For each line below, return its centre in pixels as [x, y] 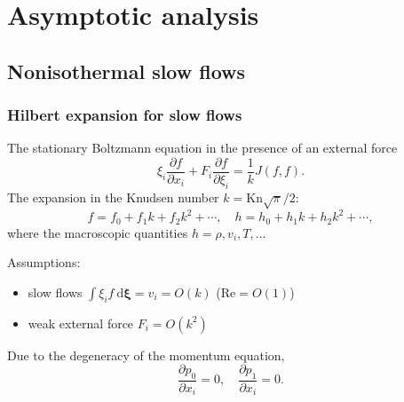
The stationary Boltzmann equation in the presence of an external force [202, 148]
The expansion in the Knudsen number [113, 197]
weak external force [81, 323]
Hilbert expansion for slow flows [125, 115]
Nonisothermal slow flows [127, 71]
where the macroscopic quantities [98, 232]
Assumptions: [44, 262]
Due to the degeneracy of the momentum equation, [146, 355]
